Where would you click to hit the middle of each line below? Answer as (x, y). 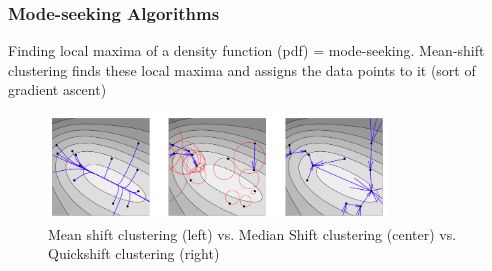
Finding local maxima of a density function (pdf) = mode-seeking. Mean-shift (246, 50)
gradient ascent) (57, 89)
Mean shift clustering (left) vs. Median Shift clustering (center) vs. (252, 233)
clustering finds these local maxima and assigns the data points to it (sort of (242, 69)
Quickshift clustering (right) (134, 253)
